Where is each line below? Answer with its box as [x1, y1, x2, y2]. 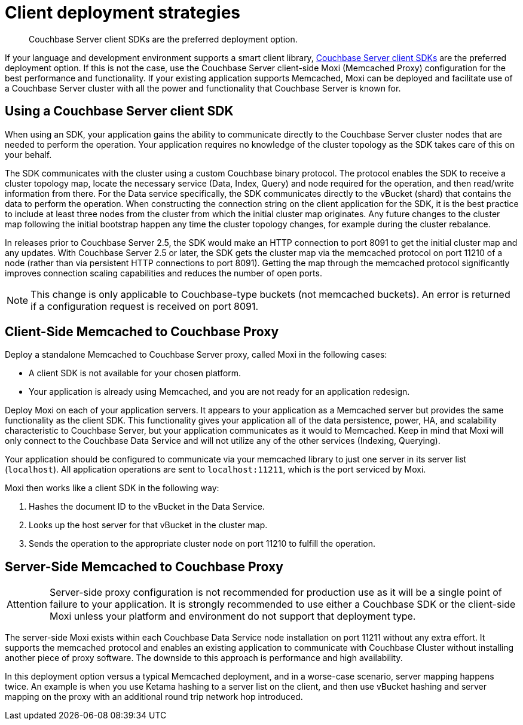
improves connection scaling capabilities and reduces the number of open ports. [5, 267, 322, 278]
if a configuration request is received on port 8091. [30, 300, 259, 312]
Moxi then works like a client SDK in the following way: [5, 483, 219, 494]
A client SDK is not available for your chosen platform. [29, 368, 241, 379]
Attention [7, 598, 47, 611]
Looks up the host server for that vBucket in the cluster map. [29, 520, 268, 531]
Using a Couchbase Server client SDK [5, 103, 234, 119]
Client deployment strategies [5, 2, 241, 23]
